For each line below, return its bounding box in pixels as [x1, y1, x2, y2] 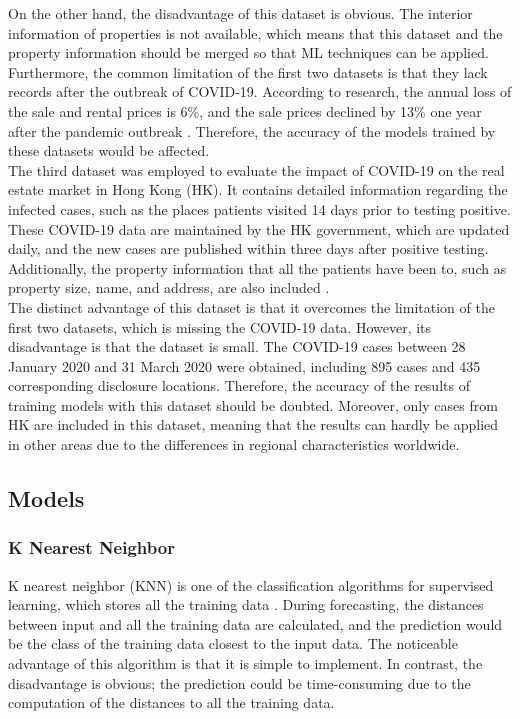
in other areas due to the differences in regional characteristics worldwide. [8, 434, 460, 455]
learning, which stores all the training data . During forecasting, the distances [8, 594, 484, 615]
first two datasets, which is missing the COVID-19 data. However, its [8, 316, 432, 337]
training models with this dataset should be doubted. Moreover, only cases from [8, 394, 498, 415]
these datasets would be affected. [8, 140, 210, 161]
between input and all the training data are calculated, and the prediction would [8, 613, 503, 634]
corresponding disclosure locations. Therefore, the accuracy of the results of [8, 375, 470, 396]
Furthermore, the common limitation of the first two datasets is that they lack [8, 61, 488, 82]
